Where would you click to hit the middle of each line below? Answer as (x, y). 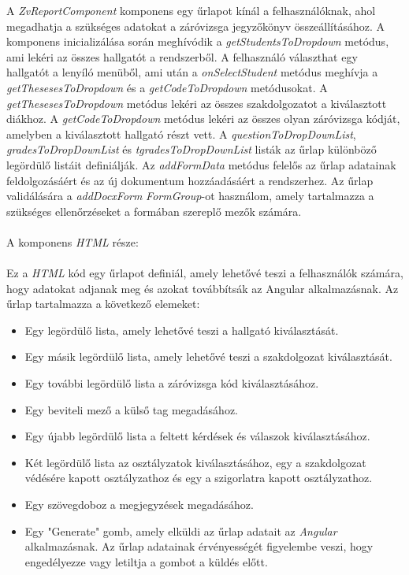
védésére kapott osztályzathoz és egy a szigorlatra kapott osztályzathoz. (199, 478)
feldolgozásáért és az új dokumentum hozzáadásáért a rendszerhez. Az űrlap (190, 180)
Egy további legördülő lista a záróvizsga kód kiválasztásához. (172, 383)
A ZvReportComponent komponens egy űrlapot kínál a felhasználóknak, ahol (191, 10)
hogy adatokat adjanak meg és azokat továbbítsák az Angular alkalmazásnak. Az (203, 288)
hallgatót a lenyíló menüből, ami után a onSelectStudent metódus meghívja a (192, 72)
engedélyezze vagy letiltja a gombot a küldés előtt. (146, 561)
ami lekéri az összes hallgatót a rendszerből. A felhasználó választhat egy (182, 56)
